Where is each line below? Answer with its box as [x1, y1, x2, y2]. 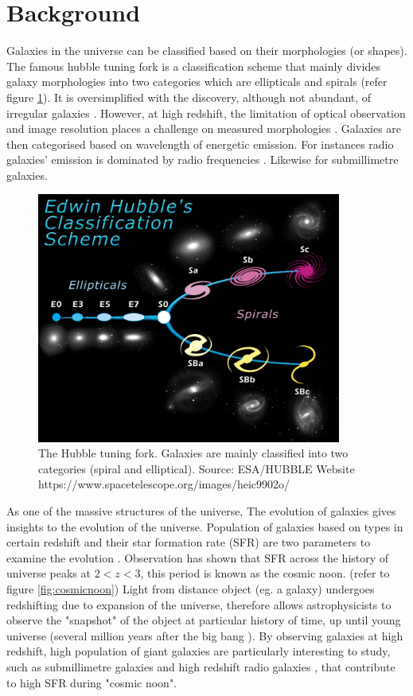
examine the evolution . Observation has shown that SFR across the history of [6, 549, 389, 566]
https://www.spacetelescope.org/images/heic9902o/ [38, 476, 290, 492]
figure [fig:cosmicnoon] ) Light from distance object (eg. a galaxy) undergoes [6, 580, 375, 597]
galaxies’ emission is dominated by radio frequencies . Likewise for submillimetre [6, 151, 399, 168]
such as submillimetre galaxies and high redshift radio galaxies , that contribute [6, 658, 395, 675]
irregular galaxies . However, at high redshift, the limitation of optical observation [6, 104, 406, 121]
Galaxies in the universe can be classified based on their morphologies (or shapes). [6, 42, 407, 59]
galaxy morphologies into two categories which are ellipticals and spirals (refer [6, 73, 388, 90]
